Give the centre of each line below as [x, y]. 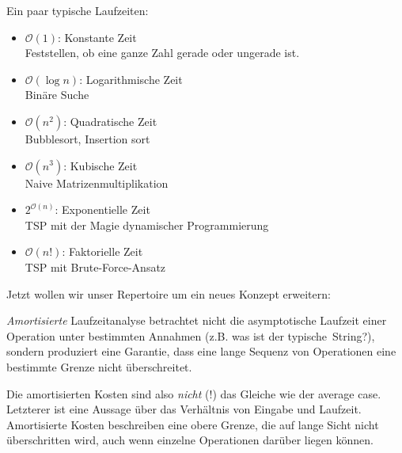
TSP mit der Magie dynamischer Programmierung [147, 225]
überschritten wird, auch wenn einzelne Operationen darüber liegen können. [190, 440]
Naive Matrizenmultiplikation [97, 183]
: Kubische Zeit [100, 165]
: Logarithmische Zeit [131, 79]
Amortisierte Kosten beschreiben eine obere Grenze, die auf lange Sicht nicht [193, 424]
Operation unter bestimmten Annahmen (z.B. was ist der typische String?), [191, 335]
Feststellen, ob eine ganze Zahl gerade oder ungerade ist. [162, 53]
